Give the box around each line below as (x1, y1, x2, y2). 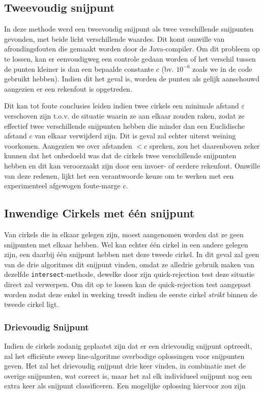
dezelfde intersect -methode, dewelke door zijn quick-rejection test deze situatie (4, 269, 255, 279)
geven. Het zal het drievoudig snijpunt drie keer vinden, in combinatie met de (4, 360, 246, 371)
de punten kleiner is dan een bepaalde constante (4, 63, 154, 74)
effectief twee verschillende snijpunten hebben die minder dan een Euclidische (4, 120, 245, 131)
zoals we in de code (192, 63, 252, 74)
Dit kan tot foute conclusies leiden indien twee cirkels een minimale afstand (4, 100, 239, 111)
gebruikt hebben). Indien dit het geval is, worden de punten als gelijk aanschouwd (4, 73, 260, 84)
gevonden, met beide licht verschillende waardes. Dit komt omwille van (4, 33, 225, 44)
